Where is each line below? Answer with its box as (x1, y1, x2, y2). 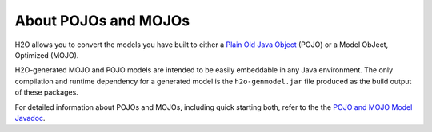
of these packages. (14, 87, 79, 97)
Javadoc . (14, 113, 46, 122)
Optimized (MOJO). (14, 50, 79, 60)
